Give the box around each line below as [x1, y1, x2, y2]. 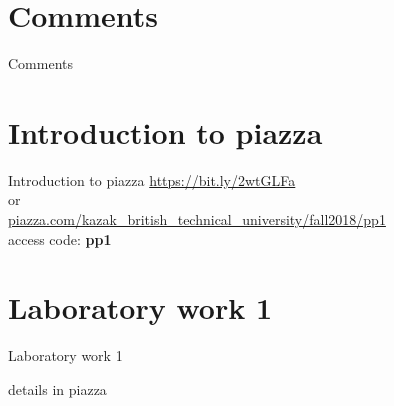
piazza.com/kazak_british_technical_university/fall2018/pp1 [8, 209, 386, 230]
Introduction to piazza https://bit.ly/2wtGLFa [8, 169, 296, 190]
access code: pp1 [8, 228, 112, 249]
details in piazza [8, 378, 107, 399]
